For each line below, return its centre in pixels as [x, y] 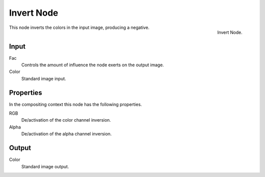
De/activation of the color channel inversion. [66, 120]
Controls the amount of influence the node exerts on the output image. [93, 65]
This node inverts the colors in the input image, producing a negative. [79, 27]
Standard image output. [45, 166]
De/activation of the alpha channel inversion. [66, 134]
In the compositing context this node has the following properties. [76, 104]
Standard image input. [44, 78]
